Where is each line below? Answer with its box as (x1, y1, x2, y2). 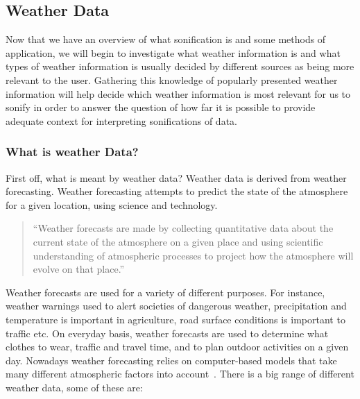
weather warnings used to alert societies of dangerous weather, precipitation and (6, 298, 347, 313)
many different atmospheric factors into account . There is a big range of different (6, 366, 354, 381)
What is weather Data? (6, 143, 139, 160)
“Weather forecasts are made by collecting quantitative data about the (33, 221, 334, 235)
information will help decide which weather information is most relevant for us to (6, 86, 351, 101)
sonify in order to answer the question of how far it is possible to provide (6, 100, 316, 114)
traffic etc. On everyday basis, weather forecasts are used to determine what (6, 325, 329, 340)
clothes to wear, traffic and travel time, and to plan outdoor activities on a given (6, 339, 349, 354)
